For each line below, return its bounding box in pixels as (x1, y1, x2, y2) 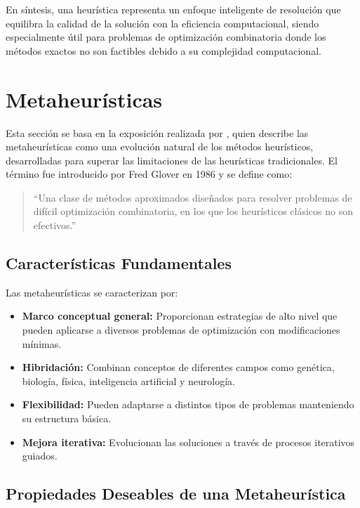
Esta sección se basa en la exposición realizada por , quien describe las (6, 125, 309, 140)
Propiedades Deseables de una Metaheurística (6, 483, 346, 504)
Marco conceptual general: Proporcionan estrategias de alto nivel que (22, 308, 338, 323)
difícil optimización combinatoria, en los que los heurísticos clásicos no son (33, 204, 354, 219)
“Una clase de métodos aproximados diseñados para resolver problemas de (33, 190, 352, 204)
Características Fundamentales (6, 252, 232, 274)
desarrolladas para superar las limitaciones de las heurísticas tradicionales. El (6, 152, 338, 167)
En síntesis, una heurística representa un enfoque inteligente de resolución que (6, 2, 341, 16)
